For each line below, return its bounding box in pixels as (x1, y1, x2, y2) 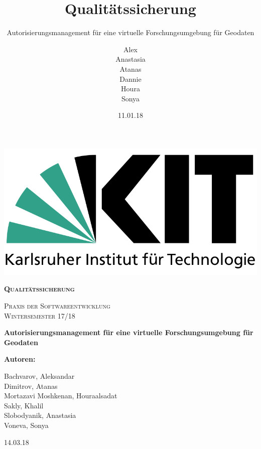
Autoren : (4, 354, 36, 364)
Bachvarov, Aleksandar (4, 371, 75, 381)
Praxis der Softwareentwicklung (4, 301, 110, 311)
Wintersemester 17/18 (4, 310, 75, 321)
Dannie (119, 73, 142, 84)
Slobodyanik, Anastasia (4, 410, 76, 420)
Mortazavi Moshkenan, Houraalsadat (4, 390, 117, 401)
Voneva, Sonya (4, 420, 49, 430)
